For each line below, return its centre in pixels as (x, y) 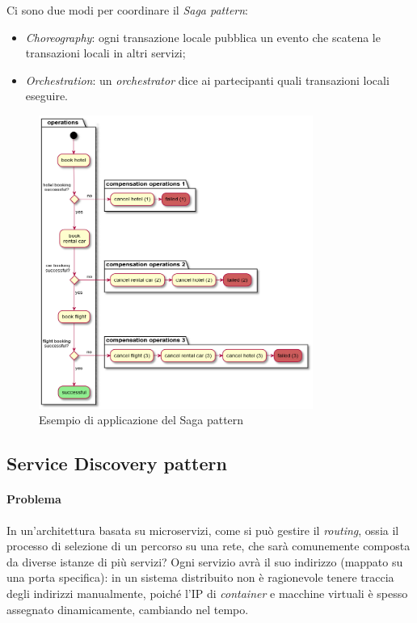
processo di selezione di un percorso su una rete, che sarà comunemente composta (208, 546)
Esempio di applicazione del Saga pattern (141, 420)
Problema (34, 499)
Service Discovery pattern (117, 463)
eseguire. (47, 96)
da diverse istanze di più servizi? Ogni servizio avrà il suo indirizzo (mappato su (205, 561)
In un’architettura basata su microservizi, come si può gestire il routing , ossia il (203, 530)
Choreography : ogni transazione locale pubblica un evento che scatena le (203, 37)
